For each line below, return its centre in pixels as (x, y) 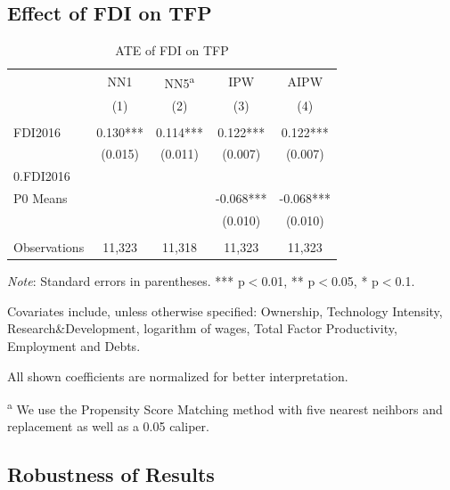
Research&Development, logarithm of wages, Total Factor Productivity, (202, 328)
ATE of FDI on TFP (172, 50)
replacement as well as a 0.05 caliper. (108, 426)
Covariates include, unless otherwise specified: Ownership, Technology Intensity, (225, 310)
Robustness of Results (111, 474)
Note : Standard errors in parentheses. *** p (126, 281)
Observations (49, 247)
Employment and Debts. (74, 345)
